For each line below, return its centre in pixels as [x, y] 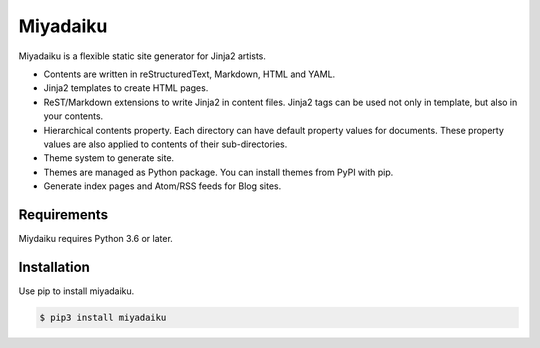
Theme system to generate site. [109, 158]
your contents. [73, 116]
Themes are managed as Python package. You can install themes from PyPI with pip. [218, 172]
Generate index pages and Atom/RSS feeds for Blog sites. [162, 186]
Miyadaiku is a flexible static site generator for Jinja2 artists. [142, 56]
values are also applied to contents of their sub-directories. [165, 144]
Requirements [63, 214]
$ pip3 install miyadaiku [103, 317]
